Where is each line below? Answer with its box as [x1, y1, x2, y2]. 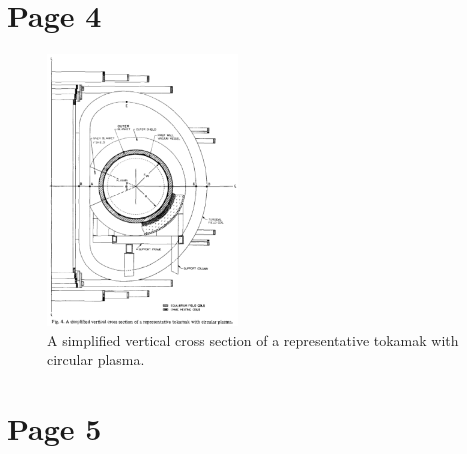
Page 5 [7, 407, 102, 448]
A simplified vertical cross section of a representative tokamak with [47, 329, 459, 350]
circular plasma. [47, 349, 145, 370]
